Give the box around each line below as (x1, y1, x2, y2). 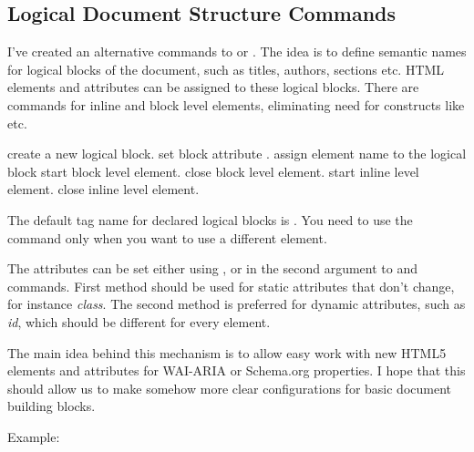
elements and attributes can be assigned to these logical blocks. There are (7, 77, 419, 97)
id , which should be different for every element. (7, 312, 271, 331)
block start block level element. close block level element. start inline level (7, 161, 419, 180)
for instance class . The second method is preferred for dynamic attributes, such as (7, 294, 466, 313)
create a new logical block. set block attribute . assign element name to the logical (7, 144, 467, 163)
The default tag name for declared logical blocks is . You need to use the (7, 210, 413, 229)
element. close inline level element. (7, 180, 200, 199)
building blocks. (7, 396, 96, 416)
